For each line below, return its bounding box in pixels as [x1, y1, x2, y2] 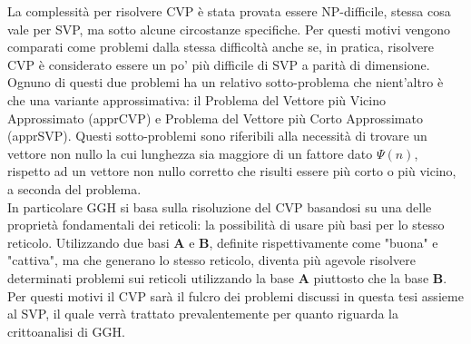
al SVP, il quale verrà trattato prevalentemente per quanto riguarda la [7, 304, 399, 323]
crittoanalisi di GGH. [7, 321, 125, 340]
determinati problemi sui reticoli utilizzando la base [7, 268, 295, 287]
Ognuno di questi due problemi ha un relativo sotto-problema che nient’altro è [7, 73, 444, 92]
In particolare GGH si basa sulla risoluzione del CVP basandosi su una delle [7, 197, 432, 216]
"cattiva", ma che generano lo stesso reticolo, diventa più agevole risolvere [7, 251, 416, 270]
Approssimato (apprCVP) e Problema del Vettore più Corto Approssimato [7, 108, 423, 127]
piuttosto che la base [313, 268, 429, 287]
